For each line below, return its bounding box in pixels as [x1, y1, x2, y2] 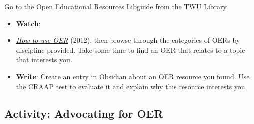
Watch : [16, 18, 41, 28]
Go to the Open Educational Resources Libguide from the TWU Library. [4, 1, 228, 11]
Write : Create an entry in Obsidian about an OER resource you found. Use [16, 71, 250, 81]
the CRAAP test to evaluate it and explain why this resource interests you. [16, 81, 247, 91]
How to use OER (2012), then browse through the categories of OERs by [16, 35, 240, 45]
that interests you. [16, 54, 72, 65]
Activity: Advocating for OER [4, 105, 163, 121]
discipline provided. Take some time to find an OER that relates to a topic [16, 44, 245, 55]
